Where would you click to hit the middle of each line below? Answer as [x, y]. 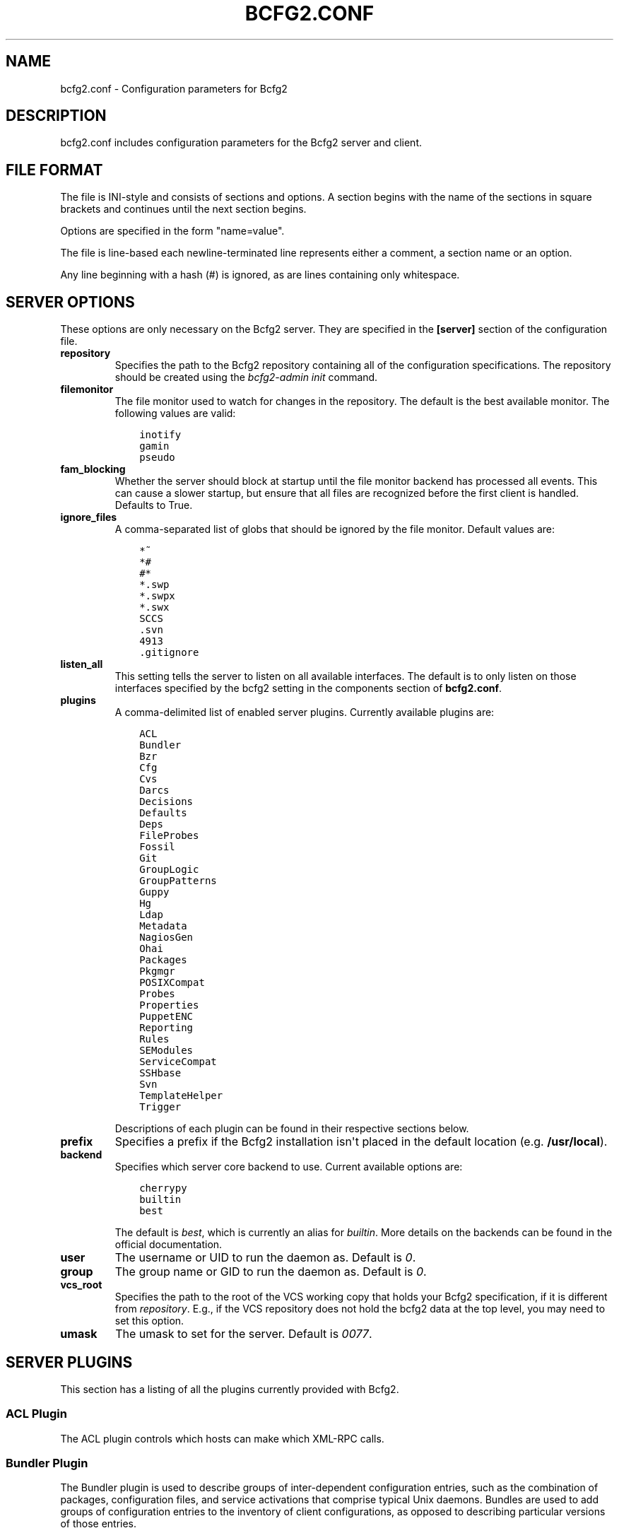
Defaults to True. [154, 505]
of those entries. [99, 1524]
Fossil [157, 847]
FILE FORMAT [54, 170]
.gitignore [169, 653]
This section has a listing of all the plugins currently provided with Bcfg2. [230, 1389]
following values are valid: [175, 413]
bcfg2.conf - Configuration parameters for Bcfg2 [174, 88]
